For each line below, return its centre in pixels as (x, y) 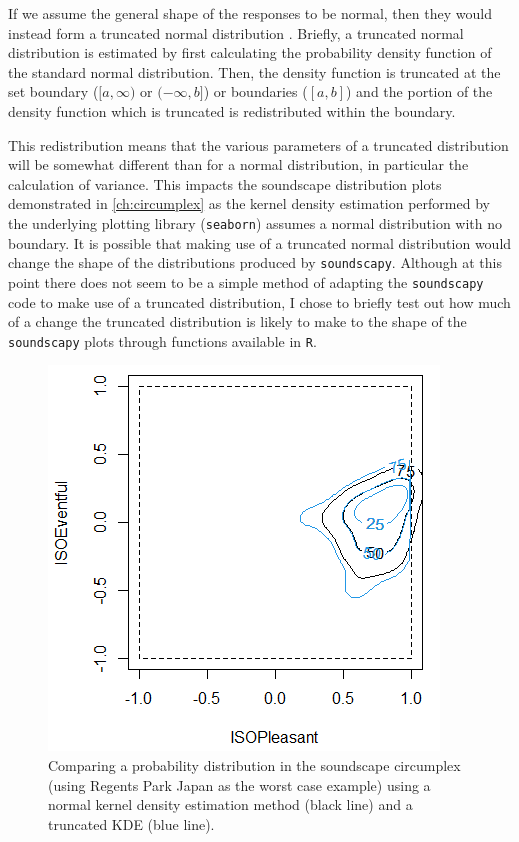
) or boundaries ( (255, 91)
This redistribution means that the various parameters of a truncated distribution (258, 144)
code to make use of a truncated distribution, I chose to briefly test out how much (259, 301)
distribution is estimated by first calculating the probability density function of (250, 52)
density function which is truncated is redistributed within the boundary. (232, 110)
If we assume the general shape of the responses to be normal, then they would (250, 13)
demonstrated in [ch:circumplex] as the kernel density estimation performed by (249, 203)
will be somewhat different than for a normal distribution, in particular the (238, 164)
